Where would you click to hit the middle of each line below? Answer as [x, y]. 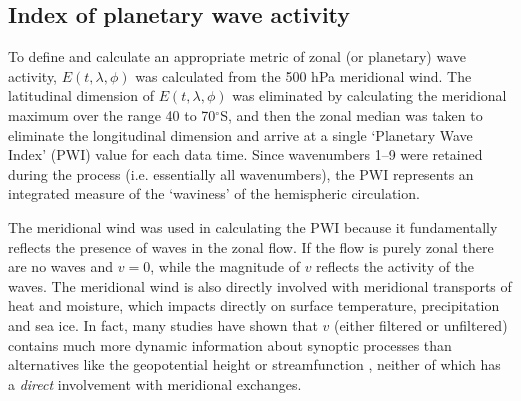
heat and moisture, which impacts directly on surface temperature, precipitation [254, 305]
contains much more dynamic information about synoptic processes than [230, 344]
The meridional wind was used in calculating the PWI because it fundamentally [253, 226]
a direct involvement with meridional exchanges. [155, 383]
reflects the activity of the [395, 266]
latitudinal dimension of [81, 95]
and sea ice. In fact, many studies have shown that [163, 324]
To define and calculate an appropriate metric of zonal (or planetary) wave [237, 56]
